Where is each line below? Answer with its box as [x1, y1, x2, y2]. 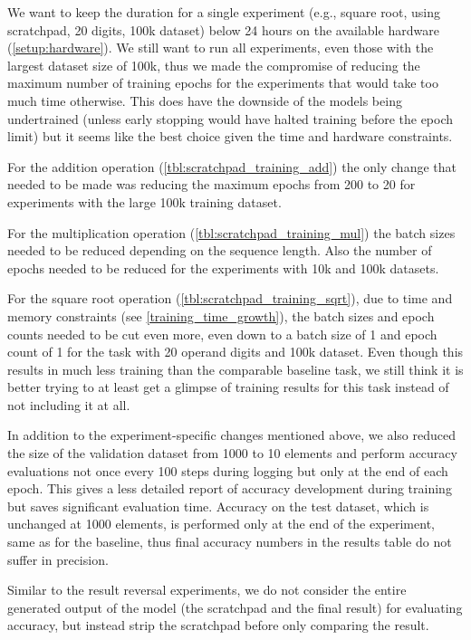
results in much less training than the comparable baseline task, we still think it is [7, 359, 464, 378]
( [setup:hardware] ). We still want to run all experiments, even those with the [7, 38, 434, 57]
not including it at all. [7, 395, 130, 414]
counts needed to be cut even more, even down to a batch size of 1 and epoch [7, 324, 437, 343]
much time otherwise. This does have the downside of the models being [7, 91, 402, 110]
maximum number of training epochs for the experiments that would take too [7, 73, 438, 92]
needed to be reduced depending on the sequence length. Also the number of [7, 241, 432, 260]
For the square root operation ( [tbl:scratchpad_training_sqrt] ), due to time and [7, 289, 453, 308]
